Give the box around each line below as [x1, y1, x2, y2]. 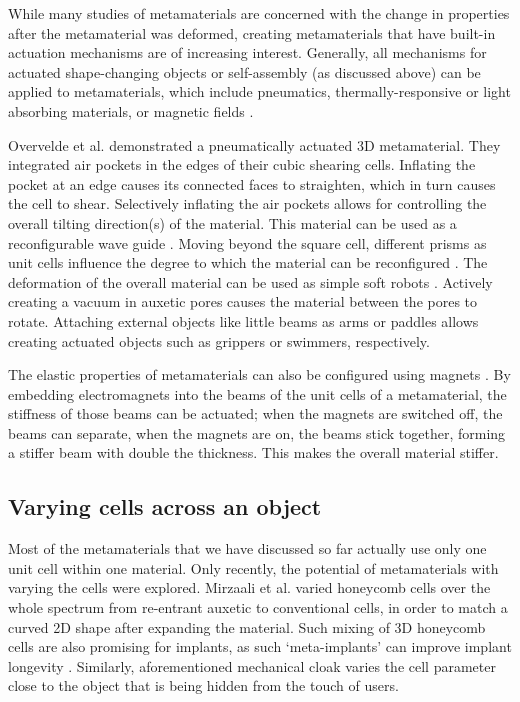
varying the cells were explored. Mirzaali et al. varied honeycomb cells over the [8, 577, 491, 598]
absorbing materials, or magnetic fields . [8, 100, 254, 121]
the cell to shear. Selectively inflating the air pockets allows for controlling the [8, 193, 487, 214]
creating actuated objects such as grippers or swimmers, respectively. [8, 330, 430, 351]
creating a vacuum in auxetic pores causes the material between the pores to [8, 291, 478, 312]
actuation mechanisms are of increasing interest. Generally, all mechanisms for [8, 42, 487, 63]
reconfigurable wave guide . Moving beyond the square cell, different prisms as [8, 232, 487, 253]
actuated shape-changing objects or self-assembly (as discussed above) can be [8, 61, 481, 82]
